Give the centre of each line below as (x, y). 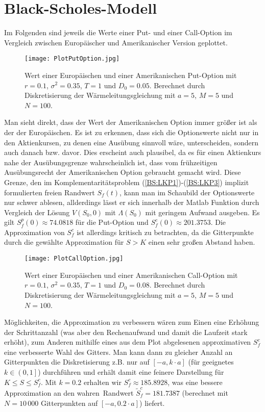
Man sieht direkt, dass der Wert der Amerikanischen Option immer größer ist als (131, 122)
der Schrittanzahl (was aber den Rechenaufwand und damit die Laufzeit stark (126, 332)
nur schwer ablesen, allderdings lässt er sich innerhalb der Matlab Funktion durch (132, 202)
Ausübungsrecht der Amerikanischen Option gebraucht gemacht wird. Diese (123, 172)
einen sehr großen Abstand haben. (202, 242)
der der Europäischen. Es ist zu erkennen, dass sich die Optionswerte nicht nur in (131, 132)
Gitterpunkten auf (69, 403)
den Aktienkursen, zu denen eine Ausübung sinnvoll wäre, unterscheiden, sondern (131, 142)
